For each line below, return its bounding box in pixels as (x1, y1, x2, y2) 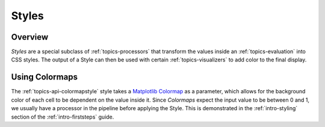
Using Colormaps (11, 72, 78, 82)
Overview (11, 32, 49, 42)
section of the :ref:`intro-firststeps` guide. (11, 113, 114, 120)
